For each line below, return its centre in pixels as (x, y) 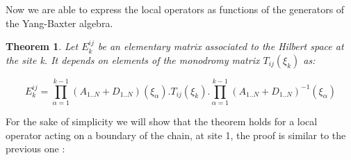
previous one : (35, 149)
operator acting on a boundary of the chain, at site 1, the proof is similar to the (176, 135)
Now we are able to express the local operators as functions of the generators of (175, 9)
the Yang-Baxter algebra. (59, 23)
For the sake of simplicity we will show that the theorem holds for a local (162, 121)
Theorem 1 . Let (42, 46)
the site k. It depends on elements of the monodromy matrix (133, 59)
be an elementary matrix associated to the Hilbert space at (221, 46)
